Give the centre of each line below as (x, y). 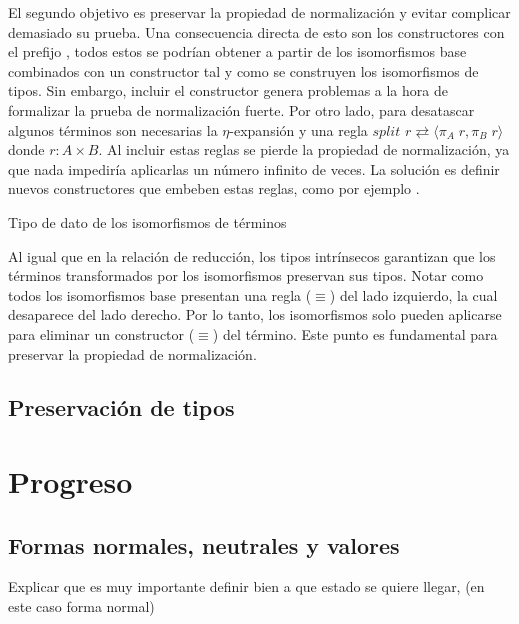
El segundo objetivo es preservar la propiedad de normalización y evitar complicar (259, 12)
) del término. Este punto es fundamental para (355, 333)
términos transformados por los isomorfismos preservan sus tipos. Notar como (246, 275)
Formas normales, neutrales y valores (204, 544)
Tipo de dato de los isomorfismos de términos (147, 221)
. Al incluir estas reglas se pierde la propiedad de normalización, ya (304, 149)
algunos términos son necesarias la (113, 129)
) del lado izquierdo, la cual (413, 294)
